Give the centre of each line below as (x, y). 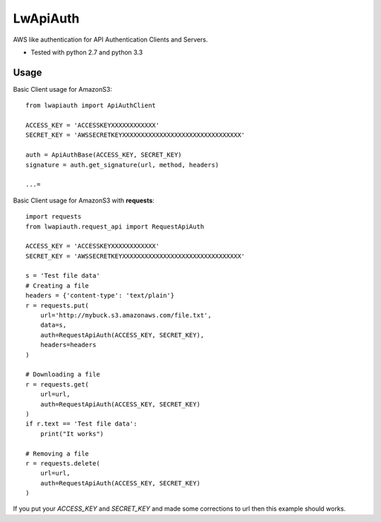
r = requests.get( (58, 384)
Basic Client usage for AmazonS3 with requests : (84, 200)
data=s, (53, 325)
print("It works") (72, 433)
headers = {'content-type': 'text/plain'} (100, 296)
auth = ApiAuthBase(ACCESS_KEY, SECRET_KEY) (104, 155)
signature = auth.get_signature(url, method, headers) (122, 165)
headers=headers (68, 345)
